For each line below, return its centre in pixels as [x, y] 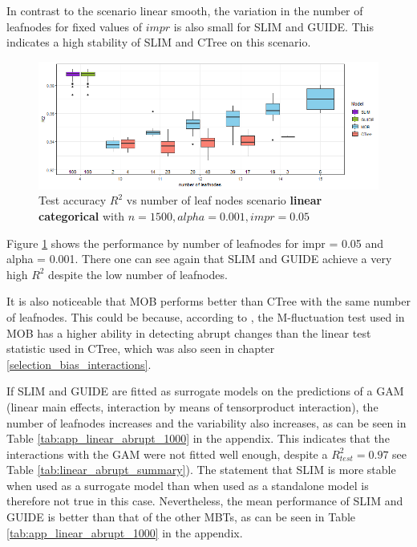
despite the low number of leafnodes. [138, 274]
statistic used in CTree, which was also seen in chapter [141, 348]
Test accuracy [73, 200]
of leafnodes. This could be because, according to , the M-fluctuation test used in [206, 316]
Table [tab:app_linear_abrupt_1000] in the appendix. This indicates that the [198, 438]
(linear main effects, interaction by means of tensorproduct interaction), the [192, 406]
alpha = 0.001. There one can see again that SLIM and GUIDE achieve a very [199, 259]
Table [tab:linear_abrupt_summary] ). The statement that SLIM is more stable [201, 470]
